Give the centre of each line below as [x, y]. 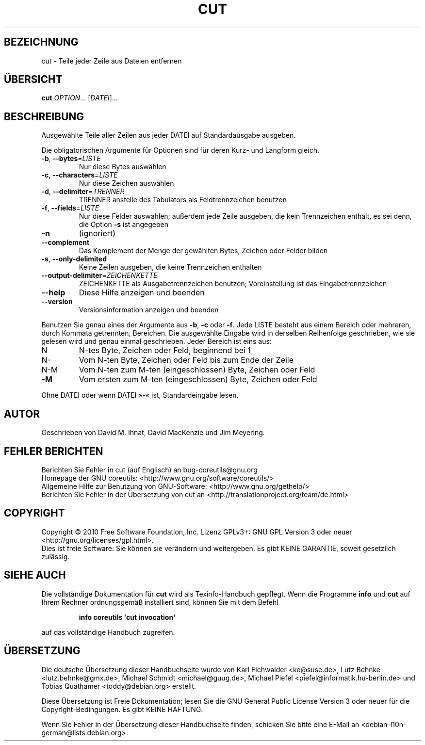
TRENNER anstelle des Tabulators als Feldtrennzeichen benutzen [183, 200]
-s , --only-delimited [74, 259]
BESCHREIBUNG [44, 116]
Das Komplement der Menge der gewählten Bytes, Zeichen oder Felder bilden [203, 251]
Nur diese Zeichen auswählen [126, 183]
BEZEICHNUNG [41, 42]
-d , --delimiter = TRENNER [83, 192]
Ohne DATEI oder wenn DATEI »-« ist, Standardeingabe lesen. [140, 395]
